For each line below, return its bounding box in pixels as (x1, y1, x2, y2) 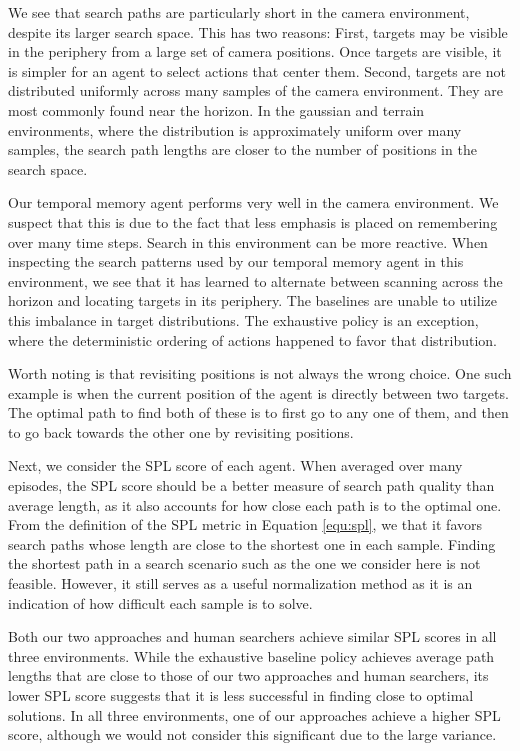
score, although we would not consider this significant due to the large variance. (8, 724, 497, 745)
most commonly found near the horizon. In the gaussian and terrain (8, 99, 425, 120)
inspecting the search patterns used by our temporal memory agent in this (8, 251, 464, 272)
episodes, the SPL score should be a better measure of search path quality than (8, 475, 495, 496)
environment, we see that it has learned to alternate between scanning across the (8, 270, 503, 291)
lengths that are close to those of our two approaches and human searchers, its (8, 665, 489, 686)
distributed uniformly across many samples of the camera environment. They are (8, 80, 503, 101)
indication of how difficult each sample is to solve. (8, 592, 313, 613)
